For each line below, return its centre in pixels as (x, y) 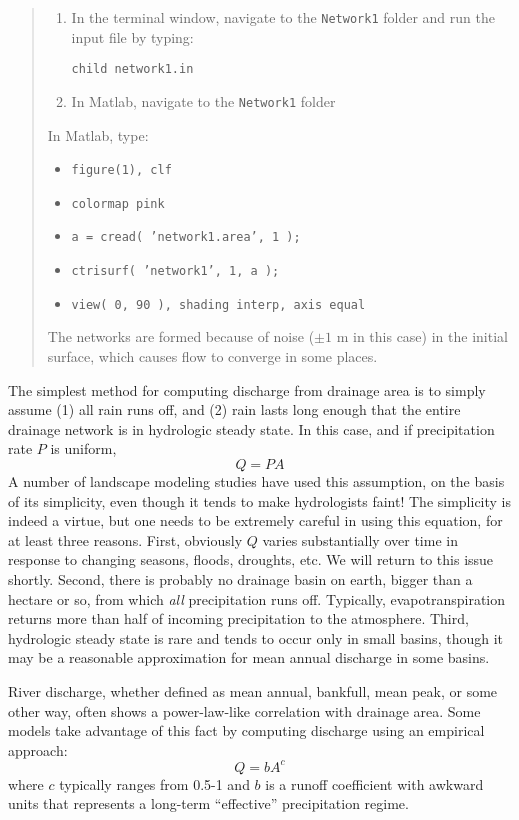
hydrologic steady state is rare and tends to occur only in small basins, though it (255, 637)
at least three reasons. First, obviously (125, 539)
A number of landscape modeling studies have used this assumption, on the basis (256, 481)
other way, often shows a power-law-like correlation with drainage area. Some (244, 710)
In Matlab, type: (98, 134)
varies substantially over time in (360, 539)
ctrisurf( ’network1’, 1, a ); (175, 271)
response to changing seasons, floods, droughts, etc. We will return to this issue (251, 559)
